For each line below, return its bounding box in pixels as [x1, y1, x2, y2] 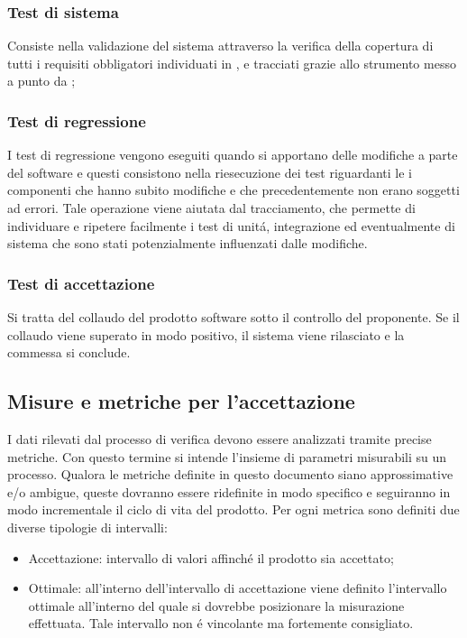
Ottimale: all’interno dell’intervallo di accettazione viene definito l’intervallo [28, 578, 447, 597]
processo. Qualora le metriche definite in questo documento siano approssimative [7, 465, 453, 484]
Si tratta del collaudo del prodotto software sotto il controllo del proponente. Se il [7, 308, 460, 326]
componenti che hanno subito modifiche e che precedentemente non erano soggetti [7, 180, 460, 199]
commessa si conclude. [7, 343, 131, 362]
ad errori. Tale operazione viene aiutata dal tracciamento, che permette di [7, 199, 416, 217]
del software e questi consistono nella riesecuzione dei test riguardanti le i [7, 162, 412, 181]
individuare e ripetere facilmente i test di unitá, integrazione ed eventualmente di [7, 216, 455, 235]
